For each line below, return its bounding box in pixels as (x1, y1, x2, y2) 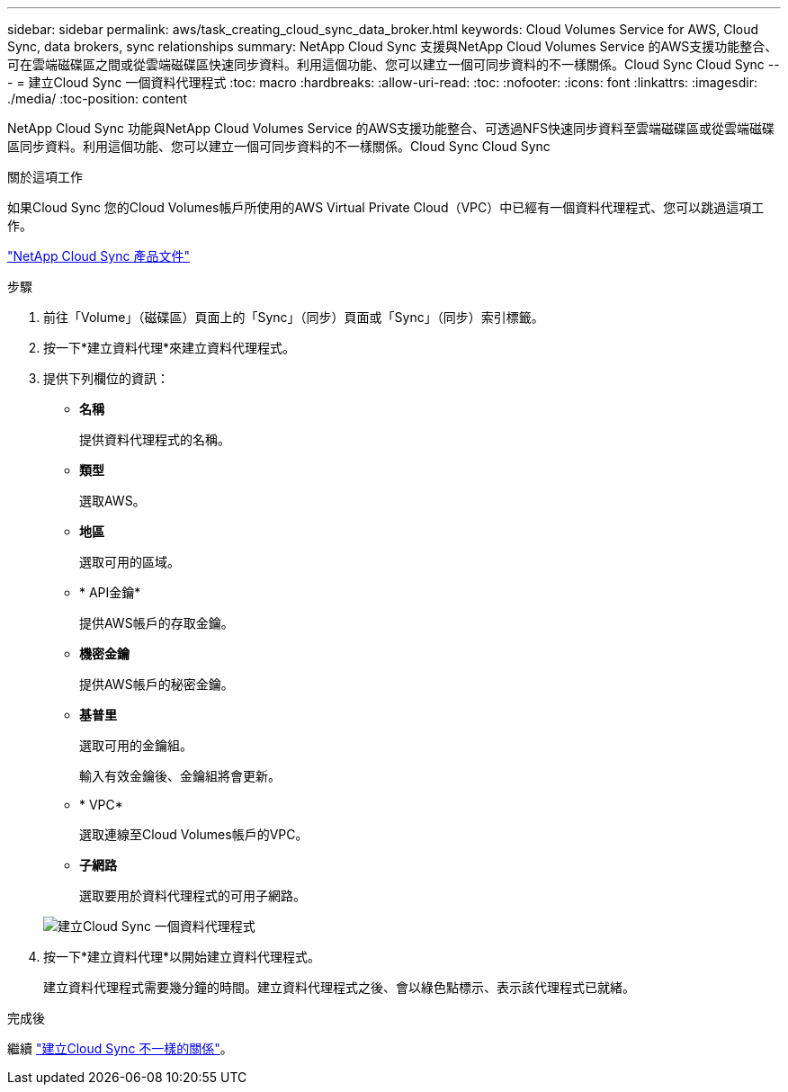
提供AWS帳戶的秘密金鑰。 (79, 676, 234, 692)
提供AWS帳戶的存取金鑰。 (79, 615, 234, 631)
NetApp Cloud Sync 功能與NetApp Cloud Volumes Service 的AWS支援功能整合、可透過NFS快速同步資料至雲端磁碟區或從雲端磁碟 (7, 121, 775, 136)
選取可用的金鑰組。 (79, 738, 193, 753)
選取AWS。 (79, 493, 146, 508)
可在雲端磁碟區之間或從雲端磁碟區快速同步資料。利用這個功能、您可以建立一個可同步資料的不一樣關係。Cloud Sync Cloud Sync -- (7, 57, 780, 72)
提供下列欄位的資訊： (43, 371, 169, 386)
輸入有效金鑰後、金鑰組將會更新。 (79, 768, 281, 783)
